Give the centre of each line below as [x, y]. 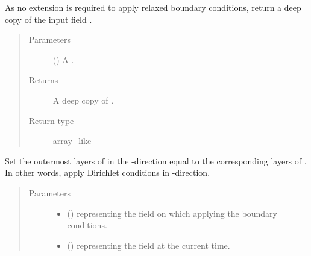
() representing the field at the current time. [149, 245]
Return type [51, 120]
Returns [43, 80]
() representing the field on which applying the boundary [172, 213]
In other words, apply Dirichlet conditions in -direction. [108, 173]
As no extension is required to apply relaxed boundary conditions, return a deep [153, 7]
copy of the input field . [49, 19]
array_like [72, 141]
